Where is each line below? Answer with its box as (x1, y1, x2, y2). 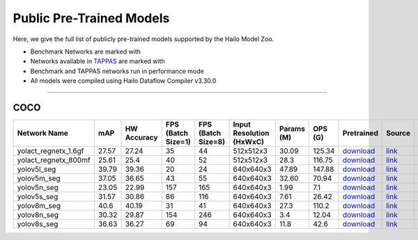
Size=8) (199, 137, 226, 147)
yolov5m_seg (17, 174, 61, 184)
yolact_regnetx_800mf (17, 155, 91, 165)
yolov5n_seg (17, 183, 59, 193)
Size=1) (165, 137, 191, 147)
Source (385, 129, 411, 138)
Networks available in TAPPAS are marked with (30, 57, 165, 65)
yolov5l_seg (17, 164, 56, 174)
